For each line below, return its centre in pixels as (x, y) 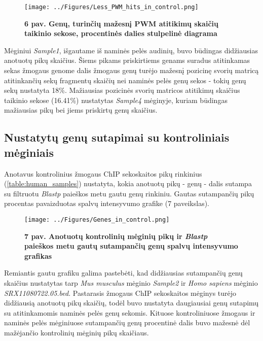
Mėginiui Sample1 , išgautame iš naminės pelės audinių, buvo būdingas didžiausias (131, 50)
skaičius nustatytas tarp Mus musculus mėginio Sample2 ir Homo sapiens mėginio (131, 283)
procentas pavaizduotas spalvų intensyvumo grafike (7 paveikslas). (107, 203)
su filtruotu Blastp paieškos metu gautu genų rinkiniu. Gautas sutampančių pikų (129, 193)
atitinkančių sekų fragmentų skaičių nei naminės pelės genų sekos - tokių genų (125, 80)
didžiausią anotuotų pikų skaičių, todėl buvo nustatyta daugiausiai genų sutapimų (131, 303)
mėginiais (29, 152)
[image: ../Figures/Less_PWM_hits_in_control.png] (111, 7)
